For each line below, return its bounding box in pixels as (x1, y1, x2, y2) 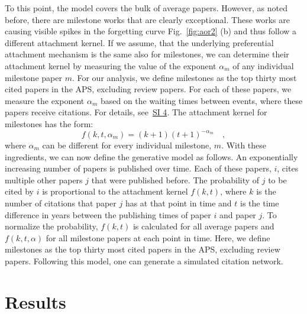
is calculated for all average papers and (133, 220, 274, 232)
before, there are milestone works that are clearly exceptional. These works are (5, 13, 290, 25)
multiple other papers (5, 173, 83, 186)
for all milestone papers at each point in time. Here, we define (46, 231, 270, 244)
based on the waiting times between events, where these (100, 94, 303, 106)
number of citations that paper (5, 197, 117, 209)
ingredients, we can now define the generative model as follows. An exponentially (5, 150, 298, 163)
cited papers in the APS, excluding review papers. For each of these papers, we (5, 83, 292, 95)
